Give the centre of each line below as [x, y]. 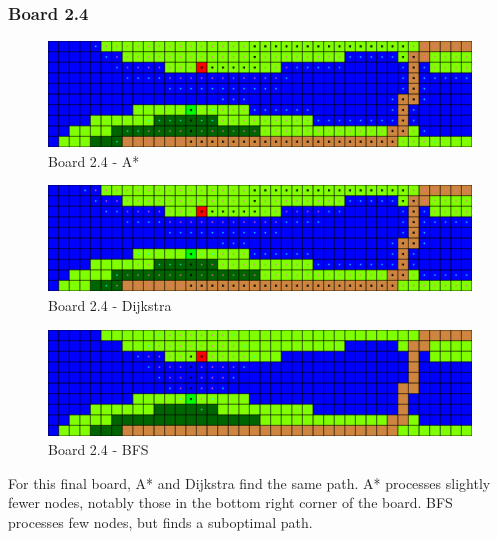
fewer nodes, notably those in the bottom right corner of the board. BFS [230, 502]
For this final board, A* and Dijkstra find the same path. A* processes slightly [249, 482]
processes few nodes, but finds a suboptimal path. [160, 521]
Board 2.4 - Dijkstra [110, 305]
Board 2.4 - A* [94, 160]
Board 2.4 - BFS [98, 449]
